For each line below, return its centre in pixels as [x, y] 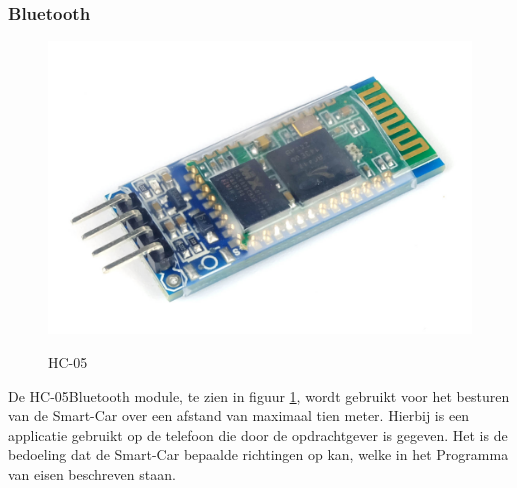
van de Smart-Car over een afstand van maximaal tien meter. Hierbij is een [239, 415]
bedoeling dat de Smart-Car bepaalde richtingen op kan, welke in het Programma [258, 454]
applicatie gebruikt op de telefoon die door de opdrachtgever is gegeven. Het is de [258, 434]
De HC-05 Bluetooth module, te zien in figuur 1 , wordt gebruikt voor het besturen [259, 395]
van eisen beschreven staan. [92, 473]
